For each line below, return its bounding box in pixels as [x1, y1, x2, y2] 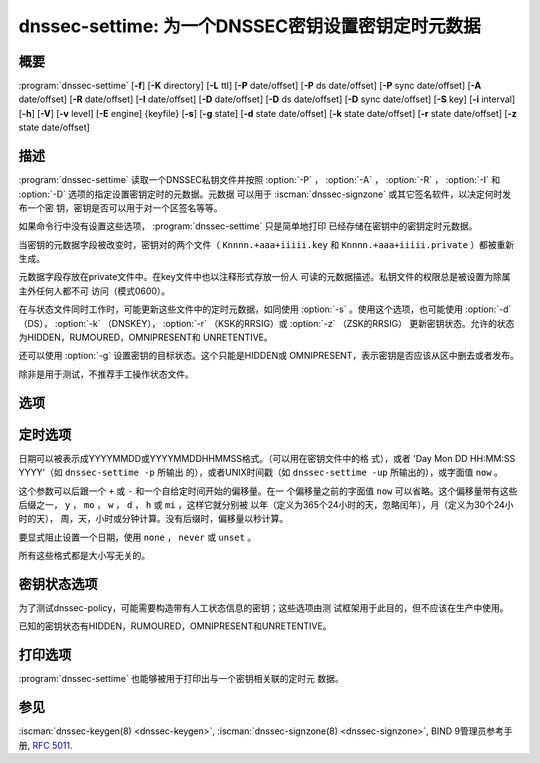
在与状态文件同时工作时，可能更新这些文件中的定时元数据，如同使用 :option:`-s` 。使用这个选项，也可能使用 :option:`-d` [18, 303, 512, 315]
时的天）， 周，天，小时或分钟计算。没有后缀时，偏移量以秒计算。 [18, 513, 289, 525]
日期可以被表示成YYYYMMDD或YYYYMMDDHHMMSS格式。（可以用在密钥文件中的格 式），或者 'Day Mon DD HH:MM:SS [18, 452, 516, 464]
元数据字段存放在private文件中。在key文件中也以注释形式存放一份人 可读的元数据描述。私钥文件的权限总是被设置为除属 [18, 271, 511, 283]
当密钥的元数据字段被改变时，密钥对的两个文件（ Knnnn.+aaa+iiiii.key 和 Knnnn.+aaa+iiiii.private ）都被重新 [18, 238, 515, 250]
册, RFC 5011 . [18, 739, 73, 751]
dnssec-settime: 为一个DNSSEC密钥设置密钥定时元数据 [18, 15, 482, 37]
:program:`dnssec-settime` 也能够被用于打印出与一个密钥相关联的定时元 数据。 [18, 673, 344, 685]
